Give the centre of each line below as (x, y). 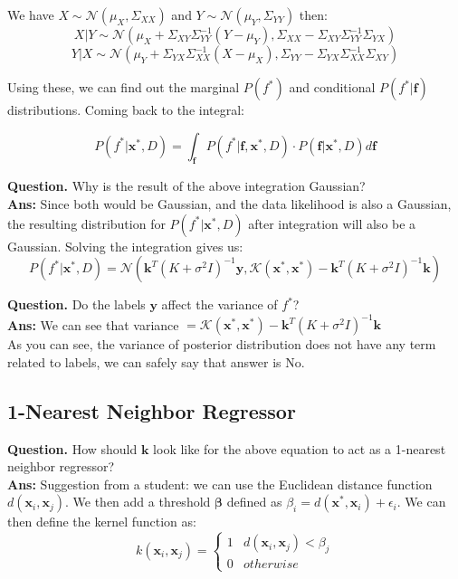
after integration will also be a (332, 223)
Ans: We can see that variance (93, 324)
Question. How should (72, 448)
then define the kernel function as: (102, 522)
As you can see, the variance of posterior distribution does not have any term (222, 344)
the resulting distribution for (86, 223)
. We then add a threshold (138, 502)
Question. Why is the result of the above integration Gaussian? (186, 186)
